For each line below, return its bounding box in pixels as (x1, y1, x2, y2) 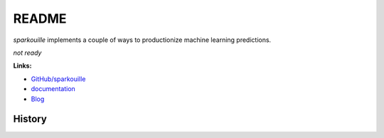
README (13, 11, 67, 26)
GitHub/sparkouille (31, 75, 86, 83)
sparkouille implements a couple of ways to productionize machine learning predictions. (13, 36, 272, 44)
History (13, 113, 48, 125)
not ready (13, 48, 42, 57)
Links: (13, 61, 32, 70)
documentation (31, 85, 76, 93)
